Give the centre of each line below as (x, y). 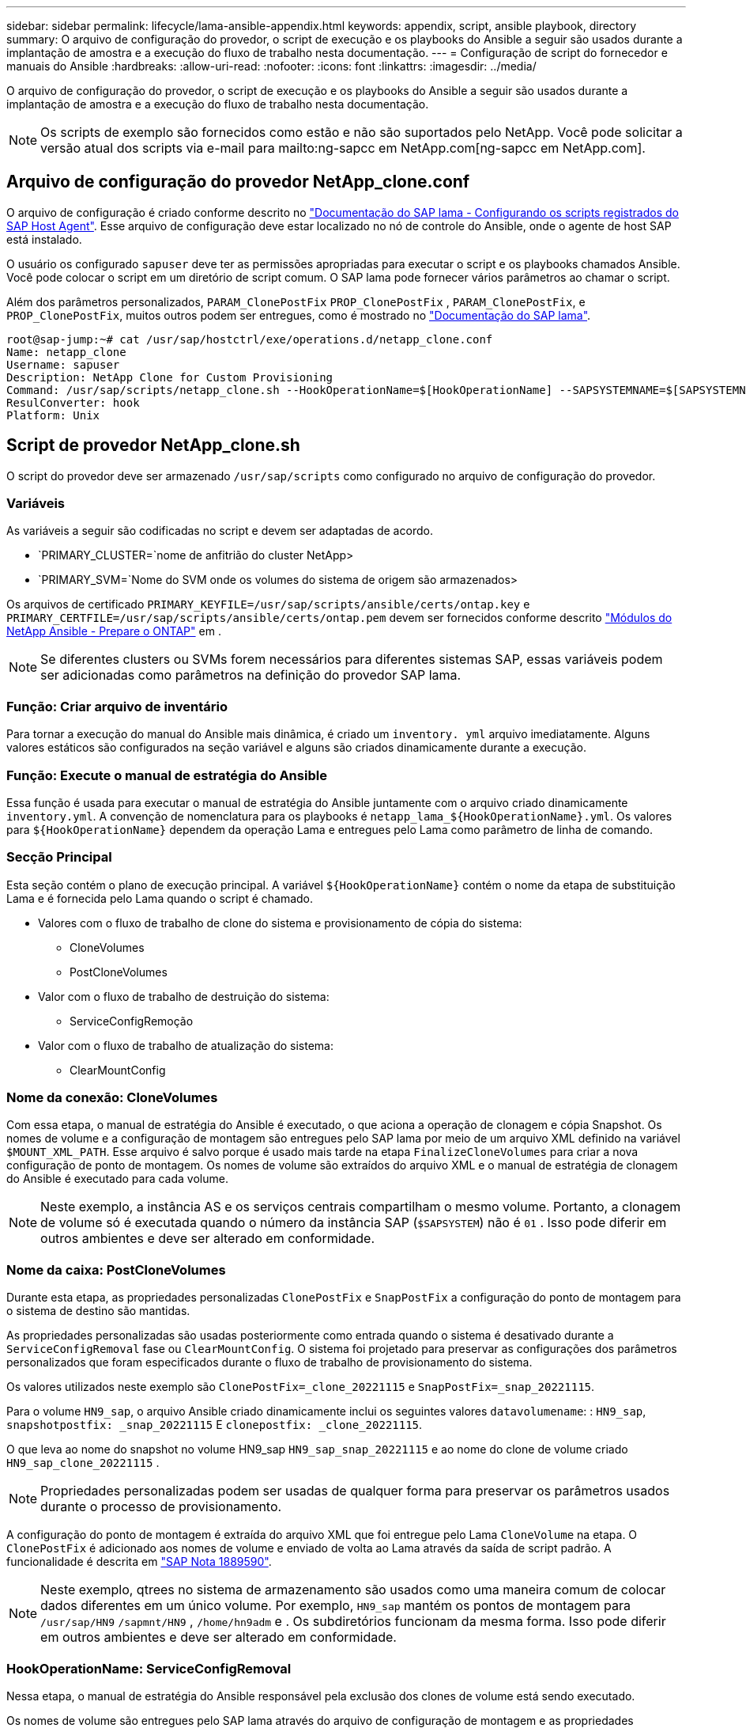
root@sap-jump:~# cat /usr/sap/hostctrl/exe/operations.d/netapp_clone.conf (250, 339)
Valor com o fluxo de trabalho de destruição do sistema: (184, 996)
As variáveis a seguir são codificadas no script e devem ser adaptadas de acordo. (220, 531)
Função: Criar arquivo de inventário (117, 706)
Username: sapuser (63, 364)
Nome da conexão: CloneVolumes (112, 1098)
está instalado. (44, 239)
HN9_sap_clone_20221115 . (83, 1463)
